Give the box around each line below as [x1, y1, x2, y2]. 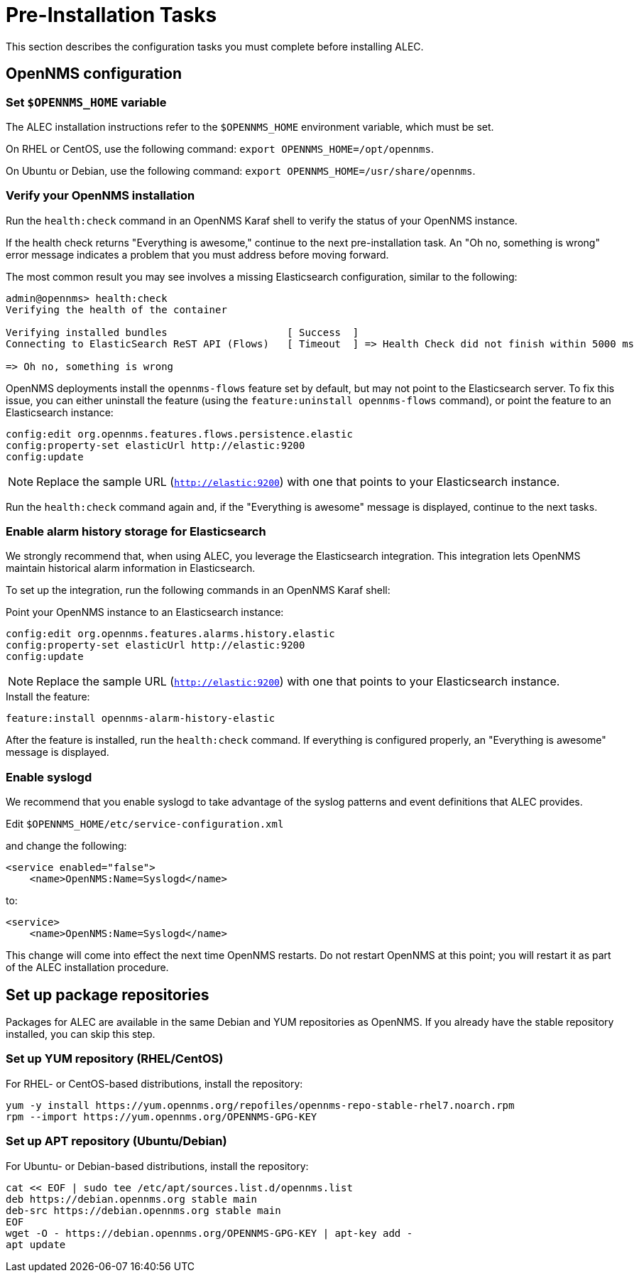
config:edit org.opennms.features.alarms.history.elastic [6, 628, 335, 640]
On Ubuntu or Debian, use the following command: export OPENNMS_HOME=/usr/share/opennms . [6, 164, 476, 177]
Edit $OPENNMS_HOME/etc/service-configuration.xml [6, 818, 284, 830]
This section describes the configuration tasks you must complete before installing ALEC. [6, 40, 424, 53]
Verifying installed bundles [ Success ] [6, 326, 359, 338]
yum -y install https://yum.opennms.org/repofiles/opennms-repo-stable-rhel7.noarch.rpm [6, 1099, 515, 1111]
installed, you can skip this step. [6, 1028, 155, 1041]
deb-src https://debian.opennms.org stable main [6, 1204, 281, 1216]
